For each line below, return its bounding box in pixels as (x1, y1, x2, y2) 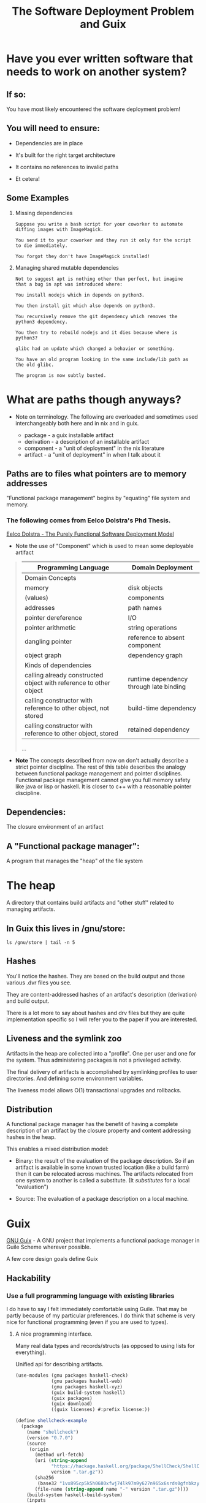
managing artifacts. (6, 905, 56, 913)
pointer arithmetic (24, 623, 76, 632)
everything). (15, 1349, 47, 1356)
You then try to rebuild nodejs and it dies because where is (15, 329, 178, 335)
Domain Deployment (131, 563, 193, 571)
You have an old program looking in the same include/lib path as (15, 356, 189, 362)
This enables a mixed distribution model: (6, 1145, 109, 1153)
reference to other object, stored (24, 729, 118, 737)
